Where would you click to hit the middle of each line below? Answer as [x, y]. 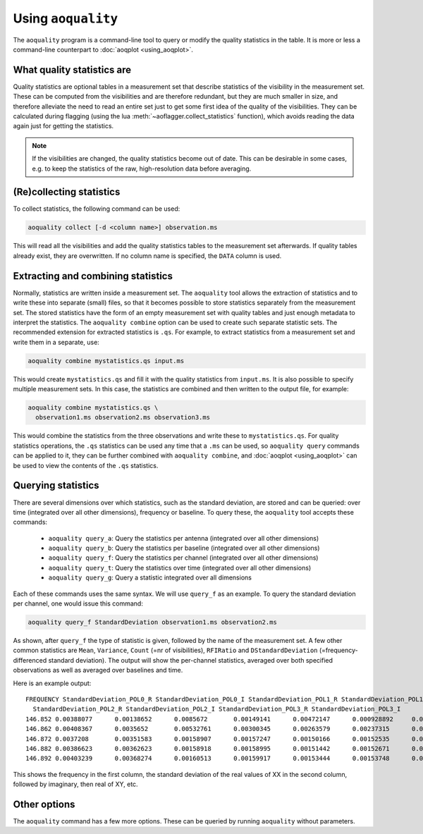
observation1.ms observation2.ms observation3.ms [123, 417]
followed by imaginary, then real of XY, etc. [75, 784]
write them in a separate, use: [56, 342]
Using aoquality [66, 18]
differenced [30, 660]
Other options [44, 804]
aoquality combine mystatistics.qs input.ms [106, 361]
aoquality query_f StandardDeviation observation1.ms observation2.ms [153, 622]
